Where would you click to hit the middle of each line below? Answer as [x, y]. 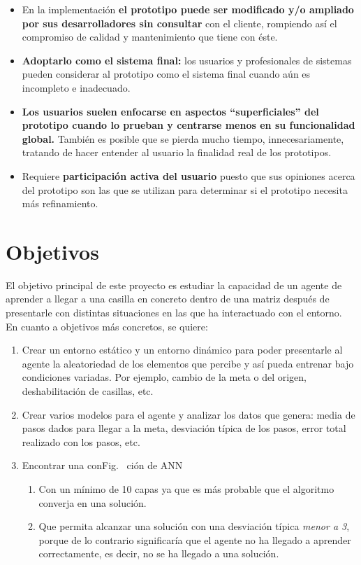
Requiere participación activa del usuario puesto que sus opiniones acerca [189, 175]
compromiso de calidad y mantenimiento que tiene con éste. [150, 37]
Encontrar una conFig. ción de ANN [102, 465]
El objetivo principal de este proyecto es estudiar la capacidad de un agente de [174, 285]
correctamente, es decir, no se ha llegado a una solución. [159, 553]
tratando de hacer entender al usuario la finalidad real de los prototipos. [177, 152]
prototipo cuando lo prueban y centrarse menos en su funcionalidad [189, 125]
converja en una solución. [93, 502]
